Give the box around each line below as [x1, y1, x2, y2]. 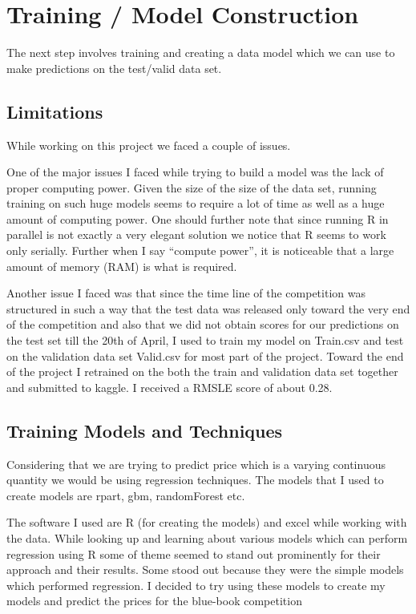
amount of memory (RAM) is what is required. [6, 257, 237, 274]
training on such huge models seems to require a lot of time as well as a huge [6, 195, 385, 212]
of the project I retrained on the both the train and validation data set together [6, 363, 398, 380]
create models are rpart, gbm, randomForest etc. [6, 487, 245, 503]
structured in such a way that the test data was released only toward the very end [6, 300, 410, 317]
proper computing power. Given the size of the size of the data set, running [6, 179, 377, 196]
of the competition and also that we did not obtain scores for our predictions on [6, 316, 399, 333]
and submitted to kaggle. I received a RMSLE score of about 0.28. [6, 378, 333, 395]
